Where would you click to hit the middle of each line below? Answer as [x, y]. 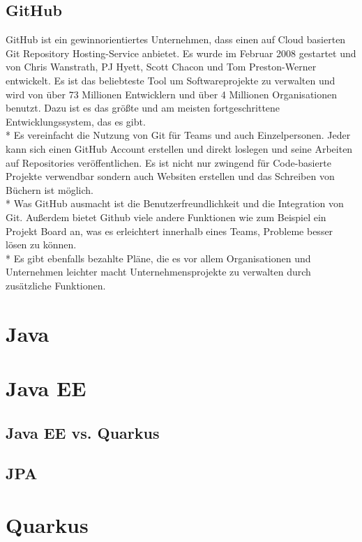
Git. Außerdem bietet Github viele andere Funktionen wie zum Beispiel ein [166, 217]
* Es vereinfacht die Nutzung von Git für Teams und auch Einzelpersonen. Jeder [178, 135]
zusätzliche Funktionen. [56, 285]
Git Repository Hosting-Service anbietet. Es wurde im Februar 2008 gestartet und [181, 53]
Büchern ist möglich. [50, 189]
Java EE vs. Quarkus [83, 432]
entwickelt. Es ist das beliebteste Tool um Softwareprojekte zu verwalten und [171, 80]
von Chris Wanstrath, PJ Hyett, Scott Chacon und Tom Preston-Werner [161, 67]
